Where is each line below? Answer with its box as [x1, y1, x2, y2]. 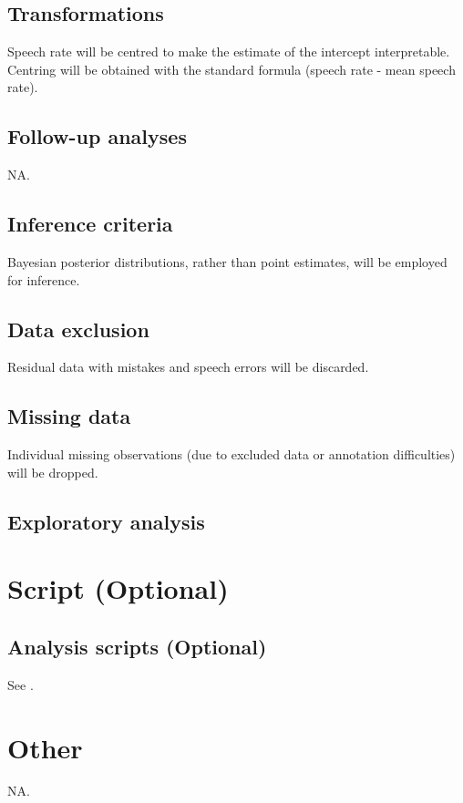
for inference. [7, 270, 80, 289]
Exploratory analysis [7, 507, 205, 535]
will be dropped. [7, 462, 98, 481]
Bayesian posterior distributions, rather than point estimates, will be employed [7, 252, 448, 271]
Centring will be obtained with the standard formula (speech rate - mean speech [7, 59, 456, 78]
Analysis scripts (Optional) [7, 632, 267, 660]
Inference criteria [7, 210, 173, 238]
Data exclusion [7, 314, 149, 343]
